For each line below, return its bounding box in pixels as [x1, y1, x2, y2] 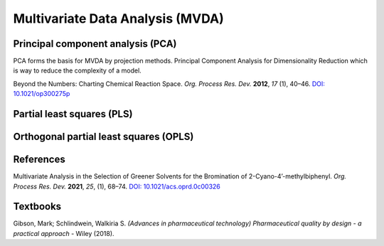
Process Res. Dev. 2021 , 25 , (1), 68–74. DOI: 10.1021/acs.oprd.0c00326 [13, 182, 220, 191]
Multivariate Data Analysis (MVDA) [13, 11, 224, 26]
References [13, 154, 65, 166]
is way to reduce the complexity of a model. [13, 66, 142, 75]
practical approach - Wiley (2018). [13, 229, 114, 237]
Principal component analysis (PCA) [13, 38, 177, 50]
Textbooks [13, 200, 62, 213]
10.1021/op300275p [13, 90, 70, 98]
